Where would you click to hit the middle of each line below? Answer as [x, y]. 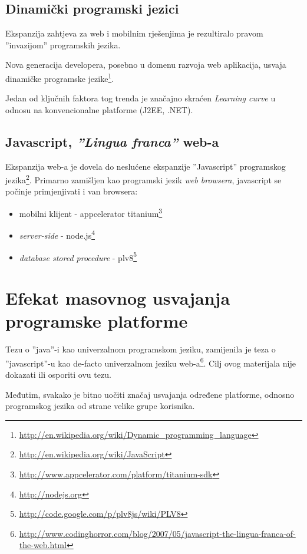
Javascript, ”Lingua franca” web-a [112, 141]
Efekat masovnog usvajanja [118, 298]
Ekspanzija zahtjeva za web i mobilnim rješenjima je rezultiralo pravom [134, 33]
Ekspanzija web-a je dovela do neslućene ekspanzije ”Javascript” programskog [146, 166]
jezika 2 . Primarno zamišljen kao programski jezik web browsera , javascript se [143, 179]
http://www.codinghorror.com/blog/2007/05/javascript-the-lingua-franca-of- [157, 533]
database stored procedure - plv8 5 [78, 256]
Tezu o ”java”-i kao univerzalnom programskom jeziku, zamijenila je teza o [141, 349]
